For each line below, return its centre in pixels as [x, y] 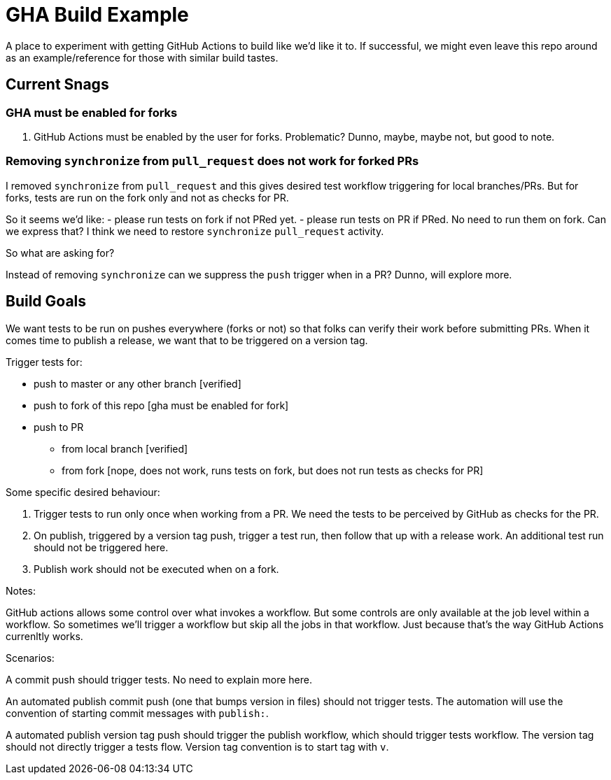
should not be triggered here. [101, 547]
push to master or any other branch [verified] [138, 383]
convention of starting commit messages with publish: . [137, 713]
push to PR [59, 427]
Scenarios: [30, 658]
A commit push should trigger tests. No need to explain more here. [159, 679]
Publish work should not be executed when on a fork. [156, 569]
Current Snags [57, 85]
